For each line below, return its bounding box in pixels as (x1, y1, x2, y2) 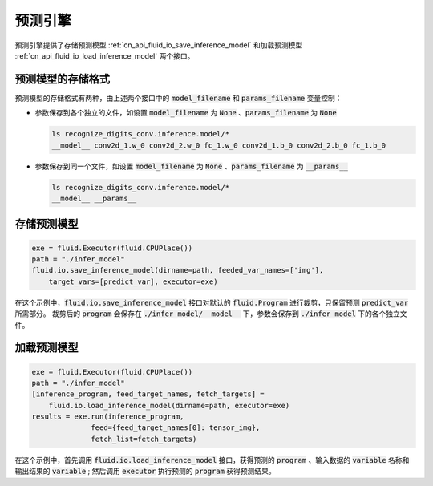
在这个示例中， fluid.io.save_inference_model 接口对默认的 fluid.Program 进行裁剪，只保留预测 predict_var (14, 298, 409, 307)
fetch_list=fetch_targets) (91, 434, 197, 443)
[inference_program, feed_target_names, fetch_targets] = (31, 390, 265, 399)
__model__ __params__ (51, 193, 137, 203)
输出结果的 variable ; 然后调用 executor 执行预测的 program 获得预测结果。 (14, 466, 276, 476)
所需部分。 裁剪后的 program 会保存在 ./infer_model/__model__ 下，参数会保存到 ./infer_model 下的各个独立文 (14, 309, 408, 318)
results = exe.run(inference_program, (31, 412, 184, 421)
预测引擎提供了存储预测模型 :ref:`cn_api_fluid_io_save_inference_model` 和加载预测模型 (14, 40, 303, 50)
